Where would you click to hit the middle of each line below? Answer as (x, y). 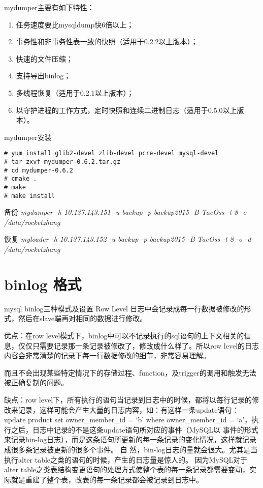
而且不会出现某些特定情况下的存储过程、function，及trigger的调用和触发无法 (130, 372)
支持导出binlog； (43, 76)
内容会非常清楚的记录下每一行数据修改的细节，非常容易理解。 (107, 355)
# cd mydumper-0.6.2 (39, 170)
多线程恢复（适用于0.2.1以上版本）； (75, 92)
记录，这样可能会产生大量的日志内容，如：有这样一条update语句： (128, 409)
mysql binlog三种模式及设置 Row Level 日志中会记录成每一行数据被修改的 (124, 308)
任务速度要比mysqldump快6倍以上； (75, 24)
